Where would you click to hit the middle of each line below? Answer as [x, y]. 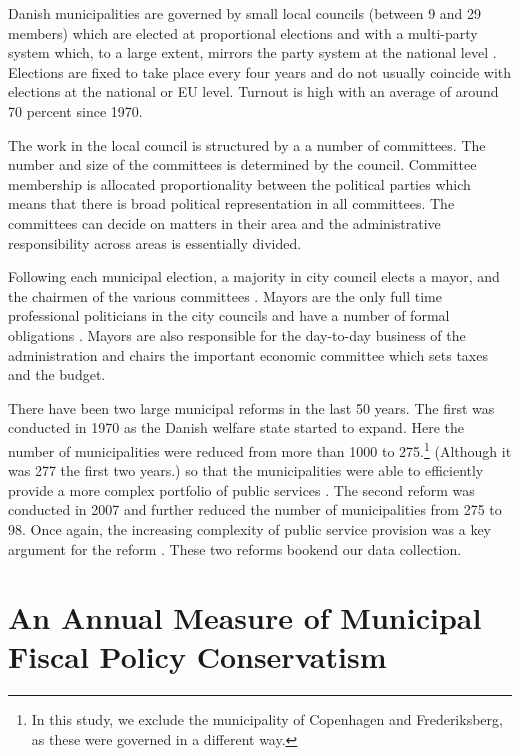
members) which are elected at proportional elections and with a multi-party [243, 32]
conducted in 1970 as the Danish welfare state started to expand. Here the [236, 427]
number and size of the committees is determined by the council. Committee [242, 164]
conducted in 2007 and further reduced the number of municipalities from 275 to [255, 509]
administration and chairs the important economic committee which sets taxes [248, 354]
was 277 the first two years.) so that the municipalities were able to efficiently [246, 470]
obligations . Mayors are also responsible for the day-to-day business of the [237, 334]
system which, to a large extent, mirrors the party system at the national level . [252, 52]
